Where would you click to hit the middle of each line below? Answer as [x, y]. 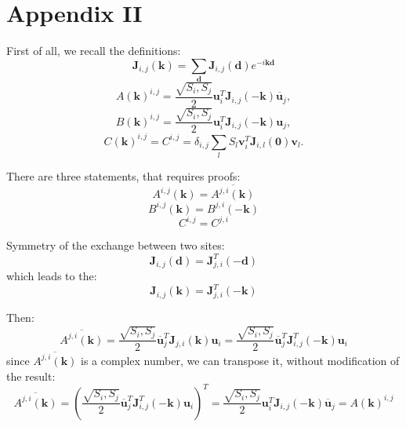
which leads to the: [52, 276]
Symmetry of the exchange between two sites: [116, 245]
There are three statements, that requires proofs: [123, 176]
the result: [31, 376]
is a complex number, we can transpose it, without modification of [240, 360]
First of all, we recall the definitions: [94, 51]
